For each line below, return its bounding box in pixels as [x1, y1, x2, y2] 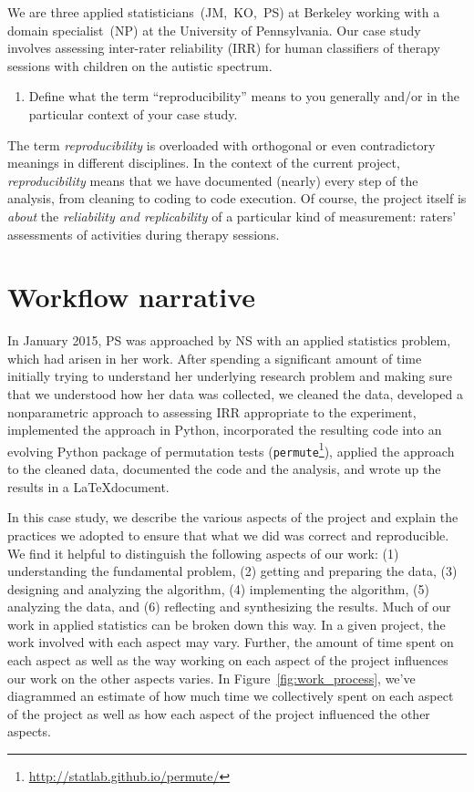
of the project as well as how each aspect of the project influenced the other [7, 704, 430, 723]
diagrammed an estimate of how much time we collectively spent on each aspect [7, 686, 454, 705]
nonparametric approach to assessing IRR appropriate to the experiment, [7, 402, 417, 421]
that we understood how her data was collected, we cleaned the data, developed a [7, 385, 463, 404]
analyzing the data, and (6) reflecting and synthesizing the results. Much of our [7, 597, 451, 616]
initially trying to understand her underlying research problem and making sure [7, 366, 452, 386]
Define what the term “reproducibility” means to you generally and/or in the [28, 87, 460, 106]
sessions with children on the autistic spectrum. [7, 56, 273, 75]
